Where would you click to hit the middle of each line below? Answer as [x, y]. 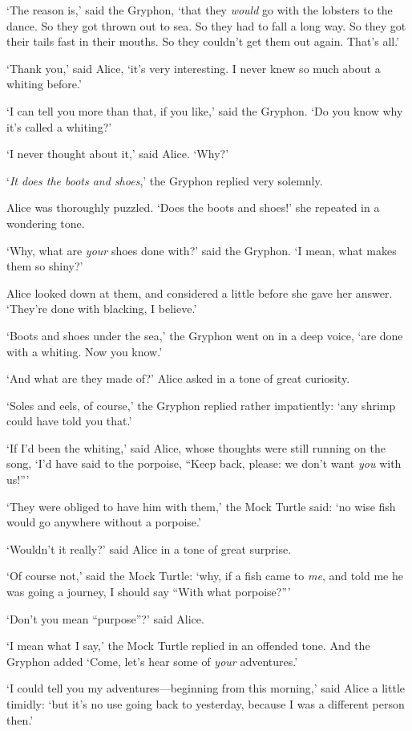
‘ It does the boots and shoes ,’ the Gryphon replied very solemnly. [165, 180]
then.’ [20, 719]
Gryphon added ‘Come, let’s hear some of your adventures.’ [152, 661]
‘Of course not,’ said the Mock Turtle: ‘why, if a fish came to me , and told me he [205, 576]
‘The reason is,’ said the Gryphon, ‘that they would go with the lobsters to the [200, 10]
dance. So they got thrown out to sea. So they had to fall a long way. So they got [206, 25]
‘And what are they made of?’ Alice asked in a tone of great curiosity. [178, 378]
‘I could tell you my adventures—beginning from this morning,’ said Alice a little [206, 688]
